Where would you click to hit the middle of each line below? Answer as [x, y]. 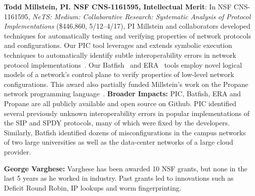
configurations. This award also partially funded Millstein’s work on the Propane [126, 84]
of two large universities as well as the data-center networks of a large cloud [119, 142]
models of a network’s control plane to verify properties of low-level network [119, 74]
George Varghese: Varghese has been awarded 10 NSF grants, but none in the [126, 168]
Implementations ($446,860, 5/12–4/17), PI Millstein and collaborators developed [127, 26]
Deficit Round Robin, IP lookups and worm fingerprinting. [93, 187]
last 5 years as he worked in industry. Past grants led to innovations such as [119, 178]
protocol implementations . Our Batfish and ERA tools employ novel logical [123, 64]
